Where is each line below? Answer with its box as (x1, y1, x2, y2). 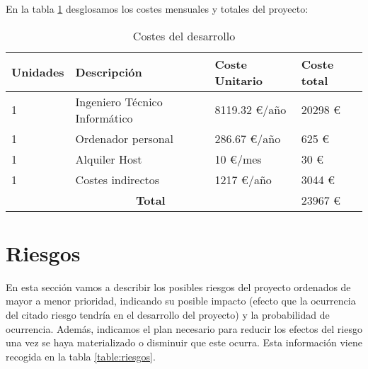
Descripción (75, 64, 142, 81)
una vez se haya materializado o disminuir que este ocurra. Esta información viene (6, 335, 362, 350)
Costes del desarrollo (132, 27, 236, 44)
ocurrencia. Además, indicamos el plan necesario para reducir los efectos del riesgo (6, 321, 362, 336)
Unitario (214, 72, 263, 89)
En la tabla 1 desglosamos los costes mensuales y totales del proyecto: (6, 1, 309, 16)
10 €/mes (214, 150, 262, 167)
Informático (75, 109, 133, 126)
